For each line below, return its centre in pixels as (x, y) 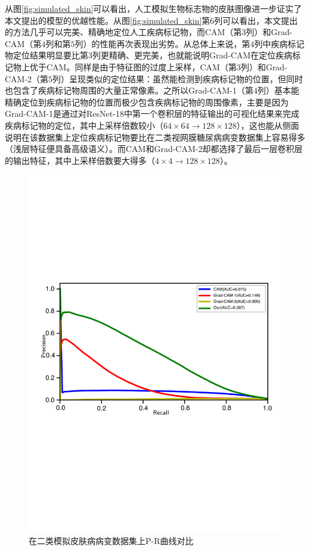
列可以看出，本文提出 (256, 20)
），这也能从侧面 (268, 125)
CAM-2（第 (27, 78)
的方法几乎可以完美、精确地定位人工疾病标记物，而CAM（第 (123, 32)
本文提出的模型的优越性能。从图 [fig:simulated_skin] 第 (108, 20)
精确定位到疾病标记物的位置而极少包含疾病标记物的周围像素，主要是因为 (147, 102)
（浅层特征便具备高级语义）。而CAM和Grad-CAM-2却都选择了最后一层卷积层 (154, 149)
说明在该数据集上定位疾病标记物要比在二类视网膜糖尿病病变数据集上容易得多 (155, 137)
